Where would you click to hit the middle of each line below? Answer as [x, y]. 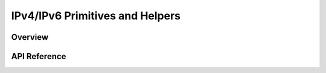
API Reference [39, 56]
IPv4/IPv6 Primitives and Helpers [96, 16]
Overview [30, 37]
